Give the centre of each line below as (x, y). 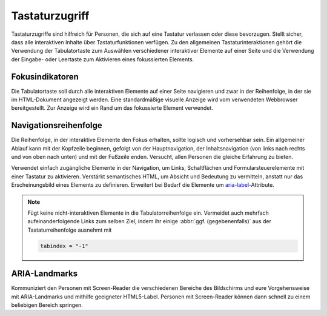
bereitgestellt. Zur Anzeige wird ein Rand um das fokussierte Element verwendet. (112, 108)
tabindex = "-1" (64, 246)
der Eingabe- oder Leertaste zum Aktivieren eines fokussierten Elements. (103, 59)
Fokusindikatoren (45, 77)
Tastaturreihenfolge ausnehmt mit (70, 230)
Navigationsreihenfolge (57, 125)
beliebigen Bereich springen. (47, 305)
